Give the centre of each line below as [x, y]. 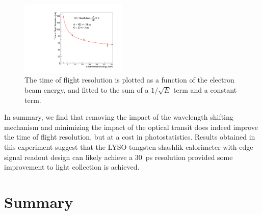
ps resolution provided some [189, 157]
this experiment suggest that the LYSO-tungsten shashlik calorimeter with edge [129, 147]
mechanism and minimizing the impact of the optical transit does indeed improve [131, 127]
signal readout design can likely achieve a [69, 157]
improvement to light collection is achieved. [72, 167]
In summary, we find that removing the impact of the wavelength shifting [119, 117]
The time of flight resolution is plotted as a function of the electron [129, 80]
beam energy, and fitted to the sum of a [87, 90]
